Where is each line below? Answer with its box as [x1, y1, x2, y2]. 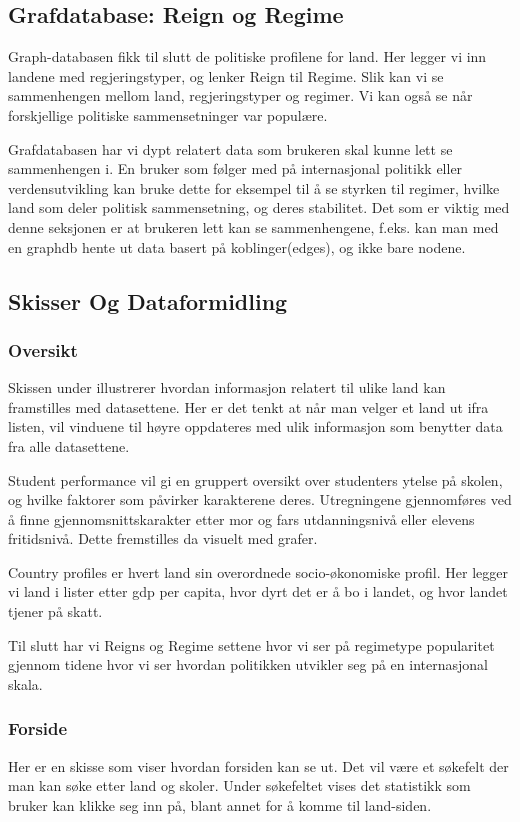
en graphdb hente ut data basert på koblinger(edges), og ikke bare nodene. [8, 236, 466, 257]
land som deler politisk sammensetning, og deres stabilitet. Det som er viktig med [8, 197, 510, 218]
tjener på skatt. [8, 601, 103, 622]
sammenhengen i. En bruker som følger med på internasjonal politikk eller [8, 158, 463, 179]
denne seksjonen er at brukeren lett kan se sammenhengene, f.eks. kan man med [8, 216, 499, 237]
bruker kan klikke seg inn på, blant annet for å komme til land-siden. [8, 794, 432, 815]
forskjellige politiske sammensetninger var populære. [8, 104, 328, 125]
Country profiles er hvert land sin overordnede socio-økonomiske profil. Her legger [8, 561, 508, 582]
